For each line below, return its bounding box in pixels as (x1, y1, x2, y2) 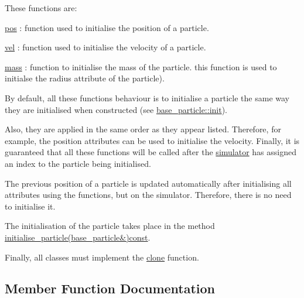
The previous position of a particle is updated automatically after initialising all (5, 177, 292, 189)
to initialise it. (5, 200, 56, 212)
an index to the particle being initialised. (5, 157, 151, 169)
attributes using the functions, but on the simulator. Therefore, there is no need (5, 189, 292, 201)
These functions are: (5, 2, 77, 13)
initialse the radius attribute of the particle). (5, 72, 165, 84)
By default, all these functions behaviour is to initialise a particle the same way (5, 91, 289, 104)
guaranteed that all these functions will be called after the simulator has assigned (5, 146, 296, 158)
